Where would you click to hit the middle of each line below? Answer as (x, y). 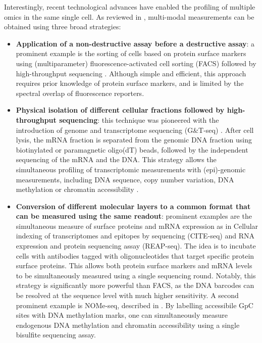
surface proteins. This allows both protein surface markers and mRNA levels (134, 265)
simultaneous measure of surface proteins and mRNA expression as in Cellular (137, 226)
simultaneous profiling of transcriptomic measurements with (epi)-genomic (131, 169)
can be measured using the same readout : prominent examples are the (134, 216)
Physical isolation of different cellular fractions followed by (120, 110)
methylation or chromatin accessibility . (77, 189)
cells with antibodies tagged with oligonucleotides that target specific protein (135, 255)
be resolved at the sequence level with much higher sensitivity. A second (127, 295)
